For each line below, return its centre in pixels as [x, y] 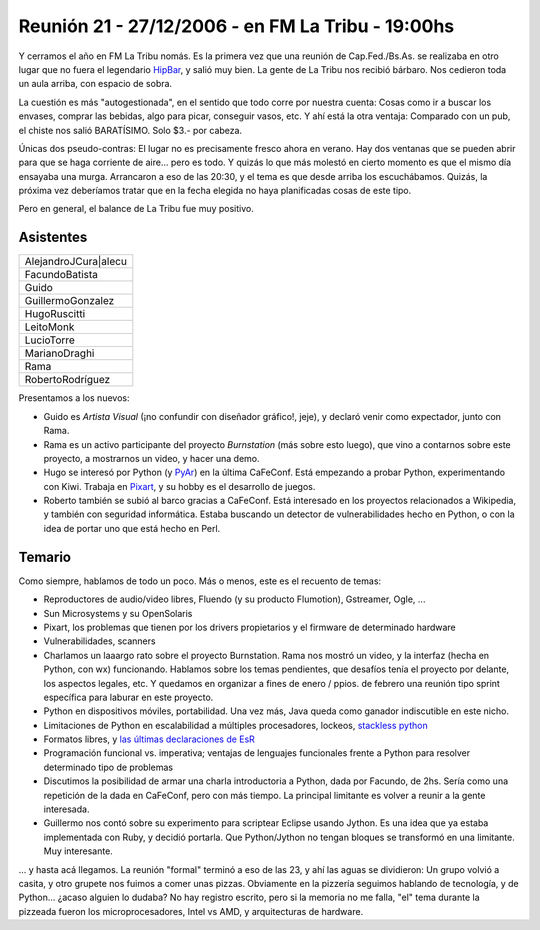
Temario [45, 556]
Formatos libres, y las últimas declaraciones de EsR [149, 739]
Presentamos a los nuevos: [74, 398]
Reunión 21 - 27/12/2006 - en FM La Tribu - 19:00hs [236, 26]
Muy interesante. [78, 851]
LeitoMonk [49, 327]
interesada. [66, 809]
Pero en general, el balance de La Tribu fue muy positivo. [136, 209]
